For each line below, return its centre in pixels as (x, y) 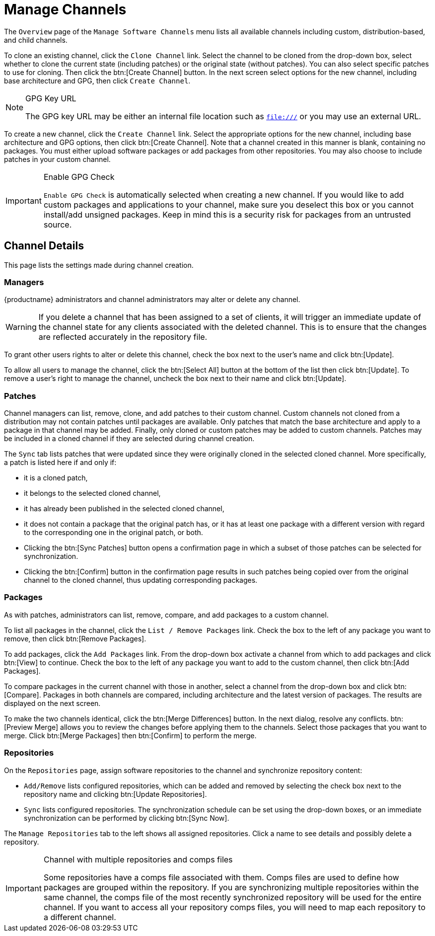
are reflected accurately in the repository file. (123, 337)
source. (58, 224)
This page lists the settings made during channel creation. (99, 265)
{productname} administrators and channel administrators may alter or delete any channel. (152, 300)
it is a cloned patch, (56, 478)
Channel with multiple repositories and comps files (138, 859)
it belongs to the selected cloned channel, (92, 493)
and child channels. (36, 40)
